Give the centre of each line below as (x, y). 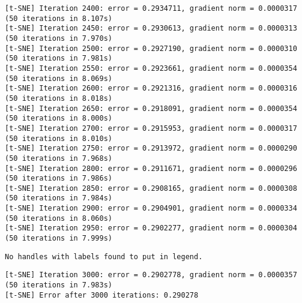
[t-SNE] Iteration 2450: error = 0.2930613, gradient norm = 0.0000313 (151, 28)
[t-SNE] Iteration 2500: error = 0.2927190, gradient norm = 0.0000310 (151, 48)
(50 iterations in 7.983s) (59, 285)
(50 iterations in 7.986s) (59, 178)
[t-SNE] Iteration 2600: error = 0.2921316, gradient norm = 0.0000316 (151, 88)
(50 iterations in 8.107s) (59, 18)
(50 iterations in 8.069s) (59, 78)
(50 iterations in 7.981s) (59, 58)
